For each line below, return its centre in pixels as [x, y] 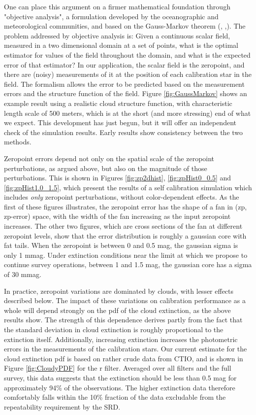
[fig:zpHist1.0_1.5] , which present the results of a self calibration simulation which [128, 187]
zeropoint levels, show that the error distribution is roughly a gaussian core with [125, 235]
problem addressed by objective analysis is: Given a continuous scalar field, [117, 35]
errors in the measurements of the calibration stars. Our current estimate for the [126, 349]
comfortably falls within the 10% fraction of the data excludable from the [115, 397]
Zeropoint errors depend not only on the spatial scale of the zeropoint [109, 158]
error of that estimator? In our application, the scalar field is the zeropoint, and [124, 64]
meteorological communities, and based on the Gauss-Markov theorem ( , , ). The [125, 26]
